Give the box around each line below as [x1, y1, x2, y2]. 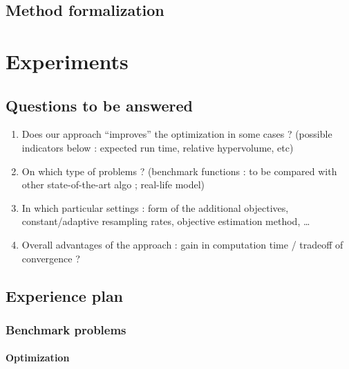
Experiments [6, 46, 129, 75]
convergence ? [21, 251, 80, 265]
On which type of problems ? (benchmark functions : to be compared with [21, 163, 337, 178]
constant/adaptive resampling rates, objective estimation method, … [21, 214, 310, 228]
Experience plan [6, 285, 124, 306]
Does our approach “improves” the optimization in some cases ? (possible [21, 127, 332, 141]
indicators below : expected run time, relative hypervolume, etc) [21, 140, 294, 154]
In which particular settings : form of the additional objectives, [21, 200, 289, 215]
